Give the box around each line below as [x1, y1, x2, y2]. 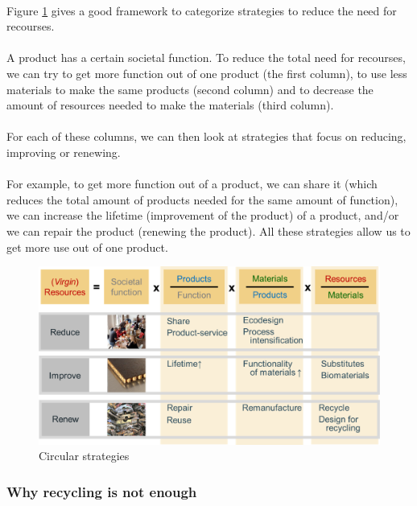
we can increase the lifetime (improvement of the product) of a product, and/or [6, 207, 399, 224]
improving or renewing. [6, 143, 121, 160]
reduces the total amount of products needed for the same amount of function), [6, 191, 398, 208]
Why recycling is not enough [6, 481, 197, 501]
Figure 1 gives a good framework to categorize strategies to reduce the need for [6, 2, 397, 19]
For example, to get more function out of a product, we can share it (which [6, 175, 378, 192]
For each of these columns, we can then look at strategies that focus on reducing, [6, 128, 407, 145]
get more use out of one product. [6, 238, 168, 255]
